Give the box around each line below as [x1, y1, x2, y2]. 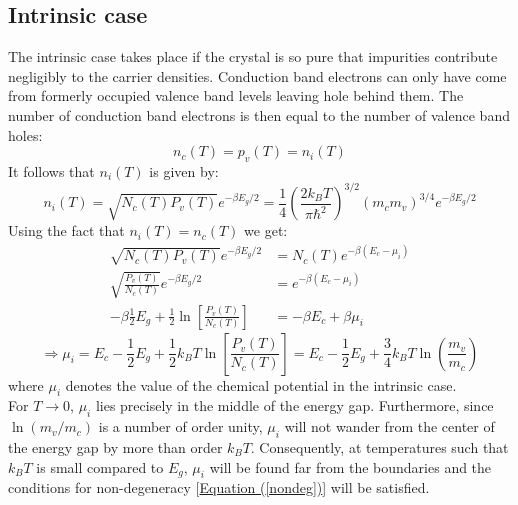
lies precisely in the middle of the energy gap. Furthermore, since [95, 395, 494, 416]
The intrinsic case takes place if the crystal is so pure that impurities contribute [8, 46, 498, 67]
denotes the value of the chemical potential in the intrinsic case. [65, 374, 457, 395]
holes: [8, 124, 43, 145]
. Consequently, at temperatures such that [250, 436, 509, 457]
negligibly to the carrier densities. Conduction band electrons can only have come [8, 65, 507, 86]
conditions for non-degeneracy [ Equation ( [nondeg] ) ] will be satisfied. [8, 477, 430, 498]
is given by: [149, 160, 219, 181]
